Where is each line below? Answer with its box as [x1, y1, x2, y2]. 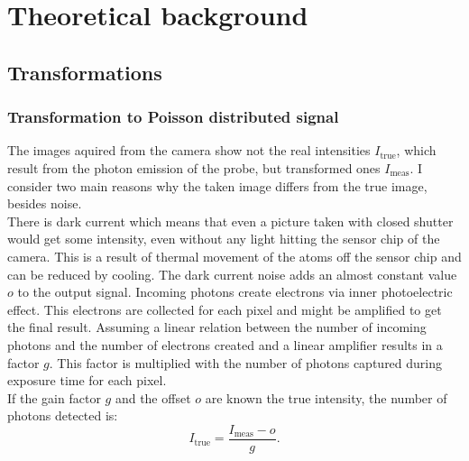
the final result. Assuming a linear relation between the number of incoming [7, 318, 427, 337]
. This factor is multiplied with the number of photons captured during [49, 353, 443, 372]
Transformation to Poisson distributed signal [7, 106, 339, 128]
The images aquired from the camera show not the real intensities [7, 141, 371, 160]
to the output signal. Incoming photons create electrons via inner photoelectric [17, 282, 453, 301]
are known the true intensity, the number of [205, 388, 447, 407]
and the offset [115, 388, 191, 407]
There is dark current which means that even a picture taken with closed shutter [7, 211, 454, 230]
